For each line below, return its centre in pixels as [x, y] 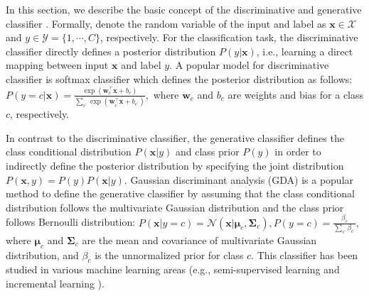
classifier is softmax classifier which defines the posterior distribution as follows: [179, 78]
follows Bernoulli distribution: [71, 222]
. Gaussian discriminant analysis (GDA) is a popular [239, 179]
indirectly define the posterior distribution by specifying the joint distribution [175, 165]
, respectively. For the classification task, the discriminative [229, 37]
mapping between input [57, 65]
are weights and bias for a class [296, 94]
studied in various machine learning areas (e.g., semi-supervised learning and [173, 269]
